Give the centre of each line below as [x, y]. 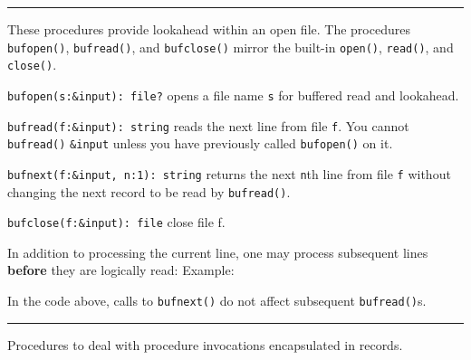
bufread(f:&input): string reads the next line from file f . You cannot [208, 125]
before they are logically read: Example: [121, 270]
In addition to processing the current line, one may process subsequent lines [218, 252]
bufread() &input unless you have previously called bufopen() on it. [200, 143]
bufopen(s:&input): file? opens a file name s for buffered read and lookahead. [233, 95]
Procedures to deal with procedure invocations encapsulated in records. [205, 344]
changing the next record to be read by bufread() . [149, 191]
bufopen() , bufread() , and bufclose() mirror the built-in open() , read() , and [231, 47]
